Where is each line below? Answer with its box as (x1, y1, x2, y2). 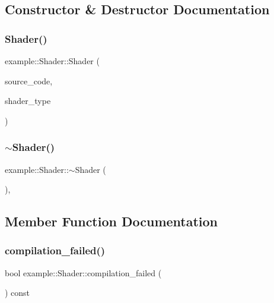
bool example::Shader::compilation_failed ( (5, 266, 162, 279)
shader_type (5, 94, 51, 107)
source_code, (5, 74, 53, 87)
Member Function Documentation (5, 212, 218, 231)
